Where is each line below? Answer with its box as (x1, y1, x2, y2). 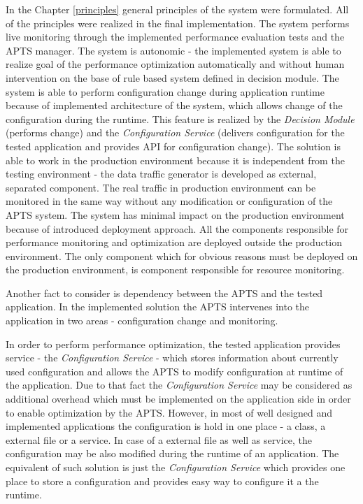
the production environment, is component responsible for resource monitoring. (6, 262, 345, 277)
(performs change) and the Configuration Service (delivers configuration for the (6, 125, 345, 140)
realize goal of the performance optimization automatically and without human (6, 57, 345, 71)
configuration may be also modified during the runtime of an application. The (6, 446, 339, 461)
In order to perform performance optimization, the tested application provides (6, 336, 341, 351)
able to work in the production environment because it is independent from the (6, 152, 345, 167)
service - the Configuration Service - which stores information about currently (6, 350, 339, 365)
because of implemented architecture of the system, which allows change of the (6, 98, 343, 113)
